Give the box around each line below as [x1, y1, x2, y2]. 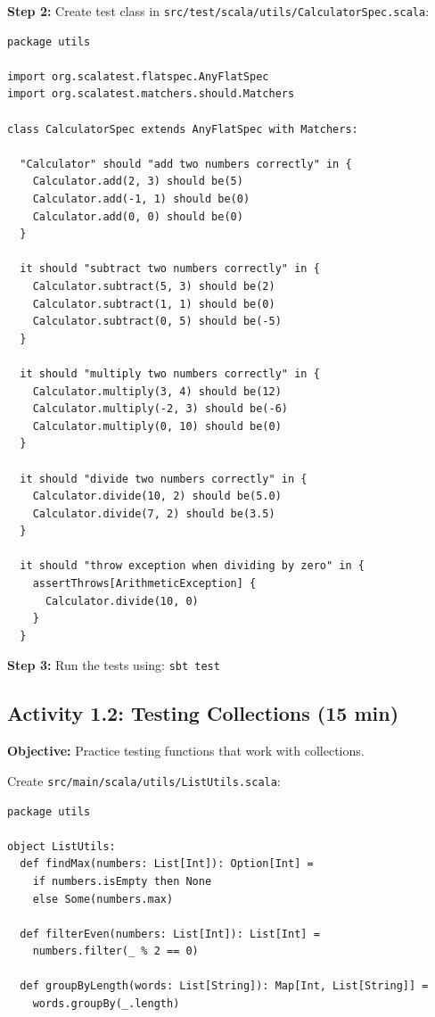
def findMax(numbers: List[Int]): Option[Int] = [20, 857, 314, 871]
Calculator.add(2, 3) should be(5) [32, 175, 243, 188]
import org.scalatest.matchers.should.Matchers [7, 87, 295, 101]
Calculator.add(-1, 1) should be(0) [32, 193, 250, 205]
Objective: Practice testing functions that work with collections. [7, 741, 365, 760]
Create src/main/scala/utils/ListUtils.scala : [7, 771, 281, 790]
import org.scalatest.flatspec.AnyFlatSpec [7, 70, 269, 83]
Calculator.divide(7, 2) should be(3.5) [32, 507, 275, 520]
